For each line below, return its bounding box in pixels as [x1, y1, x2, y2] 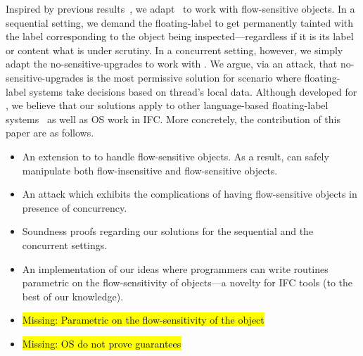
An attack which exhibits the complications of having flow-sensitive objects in [22, 186, 357, 201]
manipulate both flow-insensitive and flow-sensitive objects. [22, 163, 278, 177]
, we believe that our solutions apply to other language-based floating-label [6, 98, 329, 113]
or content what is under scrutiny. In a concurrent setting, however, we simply [6, 42, 343, 57]
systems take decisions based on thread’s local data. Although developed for [29, 84, 357, 98]
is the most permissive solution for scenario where [87, 70, 302, 84]
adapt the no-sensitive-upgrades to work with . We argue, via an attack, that [6, 56, 338, 71]
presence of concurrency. [22, 200, 127, 215]
